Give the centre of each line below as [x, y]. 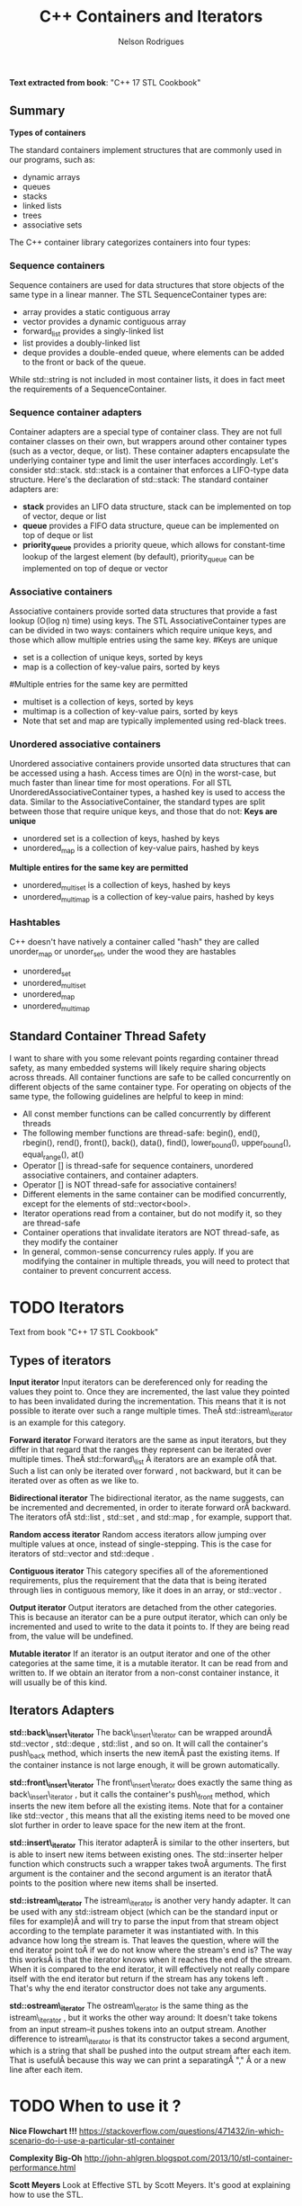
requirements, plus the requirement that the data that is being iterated [138, 1580]
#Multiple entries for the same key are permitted [99, 685]
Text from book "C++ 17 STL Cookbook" [84, 1332]
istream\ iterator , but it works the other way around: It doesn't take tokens [143, 2019]
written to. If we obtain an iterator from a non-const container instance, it [144, 1672]
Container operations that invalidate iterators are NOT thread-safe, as [151, 1233]
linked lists [42, 205]
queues [36, 186]
